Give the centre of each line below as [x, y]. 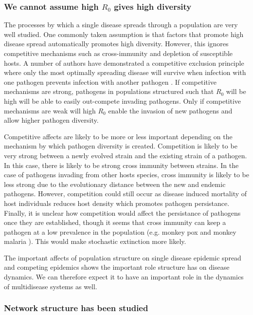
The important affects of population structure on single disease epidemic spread [123, 257]
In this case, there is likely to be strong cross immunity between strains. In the [121, 165]
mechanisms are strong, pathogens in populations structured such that [109, 91]
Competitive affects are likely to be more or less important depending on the [118, 136]
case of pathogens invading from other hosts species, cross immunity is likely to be [126, 175]
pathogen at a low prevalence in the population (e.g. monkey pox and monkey [120, 232]
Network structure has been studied [76, 308]
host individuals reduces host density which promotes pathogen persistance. [117, 203]
